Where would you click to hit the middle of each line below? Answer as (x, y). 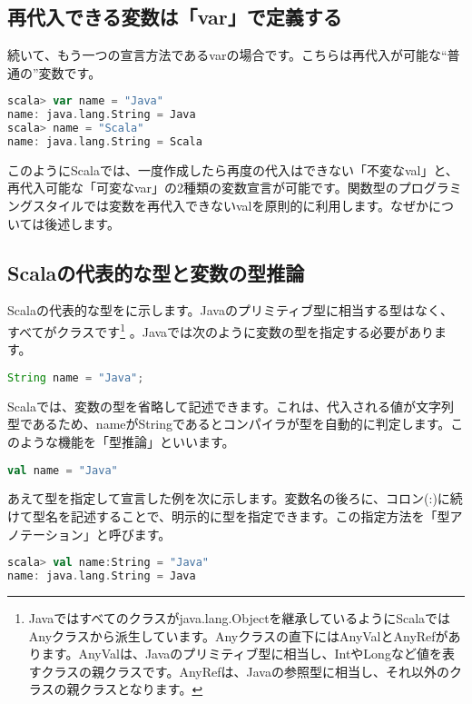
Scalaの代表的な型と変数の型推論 (156, 272)
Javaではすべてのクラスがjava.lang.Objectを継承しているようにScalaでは (240, 617)
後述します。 (82, 223)
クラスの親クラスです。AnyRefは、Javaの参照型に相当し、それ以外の (245, 671)
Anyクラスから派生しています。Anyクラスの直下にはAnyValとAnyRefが (238, 635)
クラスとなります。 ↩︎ (141, 689)
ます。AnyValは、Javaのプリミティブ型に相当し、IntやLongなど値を (241, 654)
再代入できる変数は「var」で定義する (175, 17)
